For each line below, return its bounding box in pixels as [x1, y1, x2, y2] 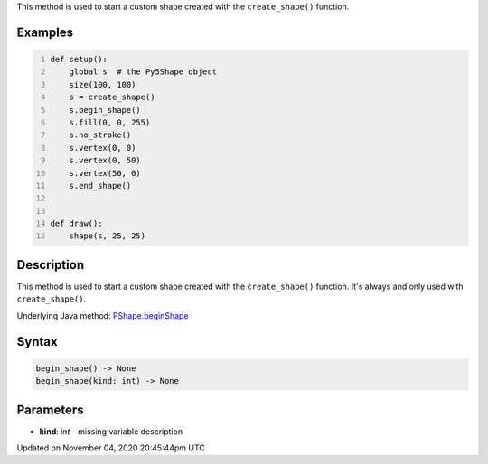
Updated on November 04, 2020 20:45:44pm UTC [16, 442, 205, 453]
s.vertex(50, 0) [69, 168, 142, 178]
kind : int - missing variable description [39, 425, 183, 437]
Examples [16, 24, 74, 40]
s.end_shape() [69, 181, 132, 190]
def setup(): [50, 54, 108, 64]
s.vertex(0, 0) [69, 143, 136, 153]
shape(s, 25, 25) [69, 231, 146, 241]
